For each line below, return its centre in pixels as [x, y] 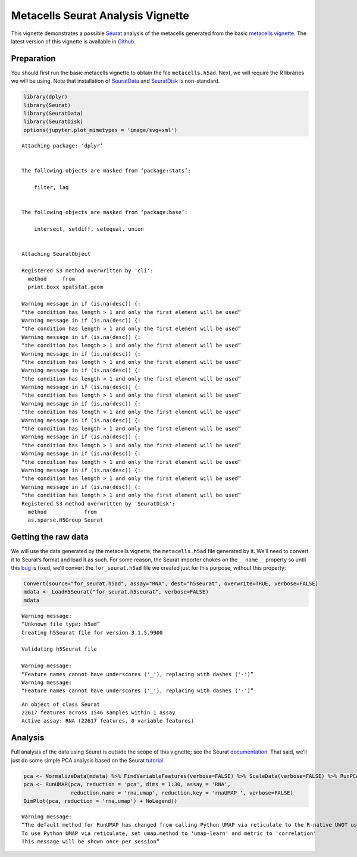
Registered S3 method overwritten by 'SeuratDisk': [98, 503]
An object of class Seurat [61, 704]
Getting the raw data [50, 537]
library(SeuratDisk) [53, 122]
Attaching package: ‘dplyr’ [62, 145]
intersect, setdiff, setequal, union [89, 229]
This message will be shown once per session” [91, 842]
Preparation [33, 59]
